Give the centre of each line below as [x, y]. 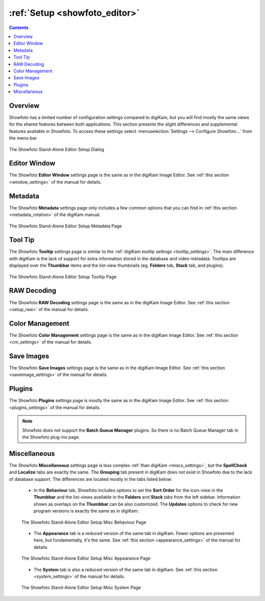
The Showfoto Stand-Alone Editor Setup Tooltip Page [63, 277]
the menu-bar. [23, 138]
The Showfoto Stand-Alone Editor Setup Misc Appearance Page [86, 558]
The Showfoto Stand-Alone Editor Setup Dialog [56, 149]
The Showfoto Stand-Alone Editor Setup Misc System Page [81, 588]
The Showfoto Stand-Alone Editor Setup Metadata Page [66, 226]
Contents [19, 28]
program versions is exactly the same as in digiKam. [86, 511]
